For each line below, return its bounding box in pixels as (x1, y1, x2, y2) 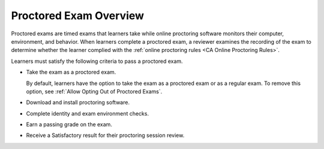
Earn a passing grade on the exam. (26, 121, 112, 128)
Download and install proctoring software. (26, 99, 130, 106)
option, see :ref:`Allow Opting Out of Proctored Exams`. (26, 87, 163, 95)
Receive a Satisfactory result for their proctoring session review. (26, 132, 185, 139)
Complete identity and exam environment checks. (26, 110, 149, 117)
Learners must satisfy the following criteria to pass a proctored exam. (11, 57, 183, 65)
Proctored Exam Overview (11, 9, 144, 22)
